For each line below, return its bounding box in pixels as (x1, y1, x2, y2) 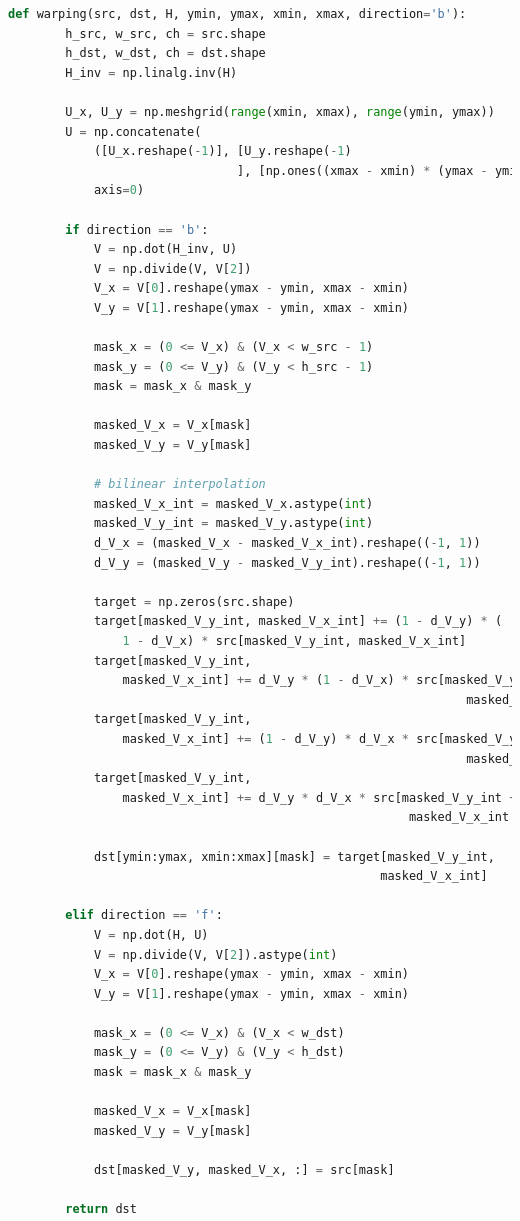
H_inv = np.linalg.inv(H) (65, 65, 238, 80)
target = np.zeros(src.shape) (93, 594, 295, 609)
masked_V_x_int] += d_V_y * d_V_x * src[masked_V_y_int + (122, 790, 517, 805)
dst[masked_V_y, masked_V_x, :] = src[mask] (93, 1163, 395, 1178)
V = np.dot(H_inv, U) (93, 242, 238, 257)
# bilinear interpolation (93, 477, 266, 492)
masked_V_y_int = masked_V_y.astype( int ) (93, 516, 374, 531)
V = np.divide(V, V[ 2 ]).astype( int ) (93, 947, 338, 962)
